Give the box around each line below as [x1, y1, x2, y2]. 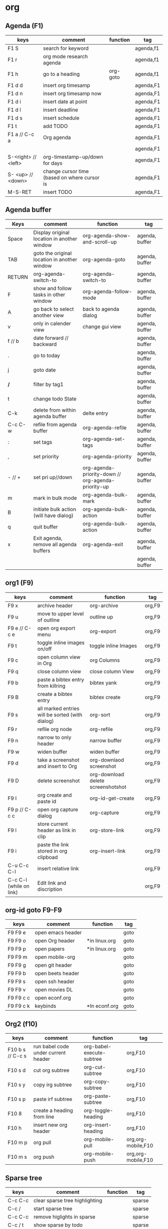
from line [33, 1114, 54, 1121]
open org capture [37, 806, 78, 813]
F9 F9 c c [7, 995, 30, 1002]
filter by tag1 [33, 381, 63, 388]
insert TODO [43, 189, 72, 195]
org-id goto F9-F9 [5, 906, 62, 915]
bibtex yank [89, 679, 117, 686]
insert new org [33, 1122, 67, 1129]
